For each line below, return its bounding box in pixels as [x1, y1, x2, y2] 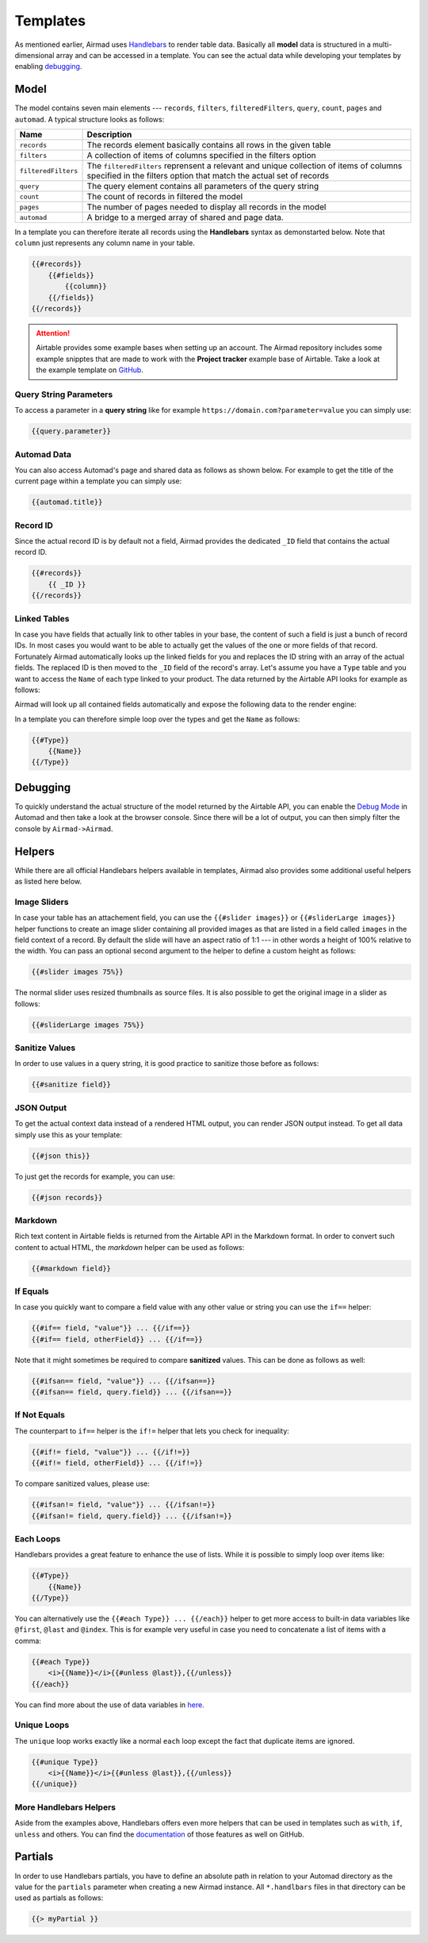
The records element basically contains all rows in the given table [86, 140, 331, 151]
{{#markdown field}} [31, 1264, 111, 1273]
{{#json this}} [31, 1151, 90, 1160]
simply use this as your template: [14, 1129, 123, 1139]
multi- [373, 40, 392, 49]
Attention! [36, 328, 71, 337]
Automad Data [14, 448, 71, 460]
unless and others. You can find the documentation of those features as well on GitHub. [14, 1829, 304, 1839]
